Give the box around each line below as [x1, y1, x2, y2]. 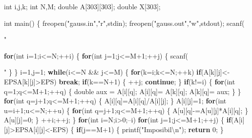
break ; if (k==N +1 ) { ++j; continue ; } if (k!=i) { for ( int [59, 76, 235, 86]
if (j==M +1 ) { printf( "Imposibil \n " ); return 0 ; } [76, 124, 224, 134]
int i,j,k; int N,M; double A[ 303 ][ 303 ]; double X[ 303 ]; [4, 1, 161, 11]
